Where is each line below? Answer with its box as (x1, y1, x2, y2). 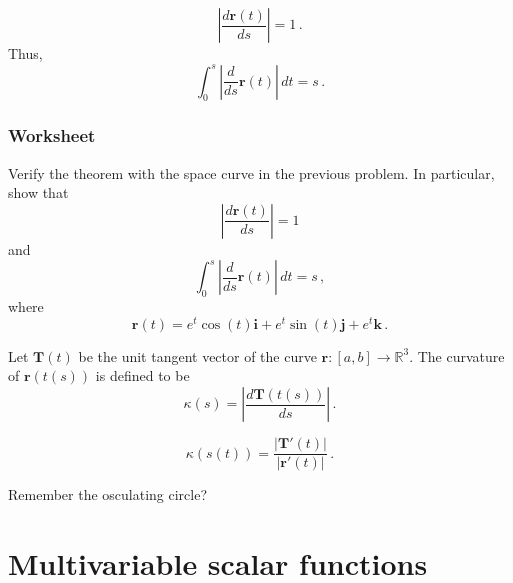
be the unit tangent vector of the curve (78, 345, 317, 366)
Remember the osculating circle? (8, 484, 208, 505)
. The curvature (409, 345, 505, 366)
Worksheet (8, 123, 96, 148)
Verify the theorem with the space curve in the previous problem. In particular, (8, 162, 495, 183)
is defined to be (95, 365, 190, 386)
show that (8, 182, 69, 203)
